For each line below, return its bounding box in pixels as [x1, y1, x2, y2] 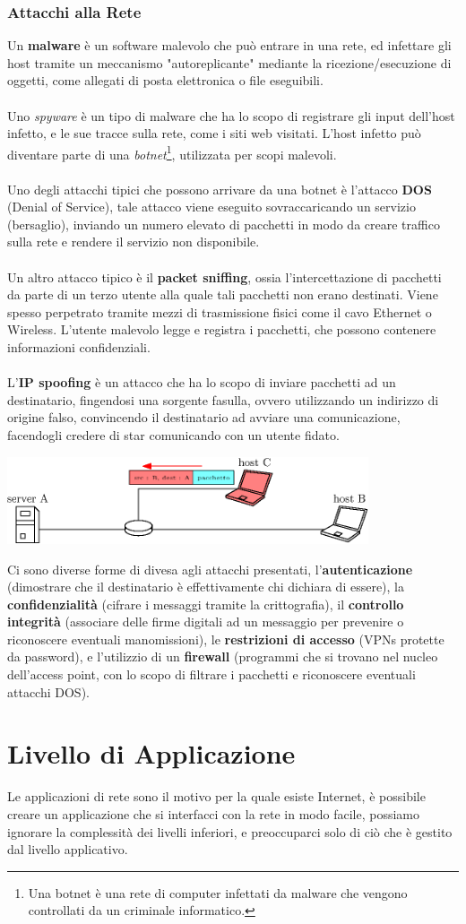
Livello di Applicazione [7, 735, 296, 772]
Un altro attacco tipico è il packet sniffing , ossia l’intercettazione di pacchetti [7, 267, 442, 286]
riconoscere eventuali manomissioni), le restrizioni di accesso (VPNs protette [7, 629, 444, 648]
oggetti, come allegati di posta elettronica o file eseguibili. [7, 71, 324, 90]
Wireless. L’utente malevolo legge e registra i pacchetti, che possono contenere [7, 320, 436, 339]
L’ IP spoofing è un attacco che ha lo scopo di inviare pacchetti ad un [7, 373, 396, 392]
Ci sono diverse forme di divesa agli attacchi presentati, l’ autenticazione [7, 559, 413, 578]
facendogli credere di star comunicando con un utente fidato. [7, 425, 340, 444]
